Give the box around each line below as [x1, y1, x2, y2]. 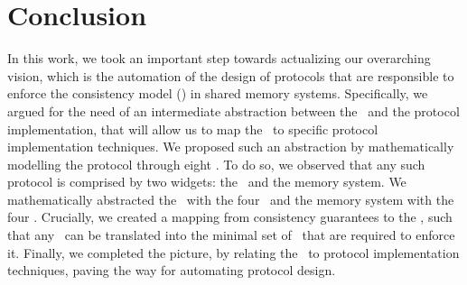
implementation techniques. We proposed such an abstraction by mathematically [7, 137, 454, 156]
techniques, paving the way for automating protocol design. [7, 261, 336, 280]
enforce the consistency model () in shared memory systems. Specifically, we [7, 84, 428, 103]
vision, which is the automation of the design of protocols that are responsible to [7, 66, 454, 85]
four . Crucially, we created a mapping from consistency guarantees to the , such [7, 207, 453, 226]
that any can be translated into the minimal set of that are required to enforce [7, 225, 455, 244]
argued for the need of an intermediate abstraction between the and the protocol [7, 101, 460, 120]
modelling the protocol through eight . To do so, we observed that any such [7, 154, 425, 173]
